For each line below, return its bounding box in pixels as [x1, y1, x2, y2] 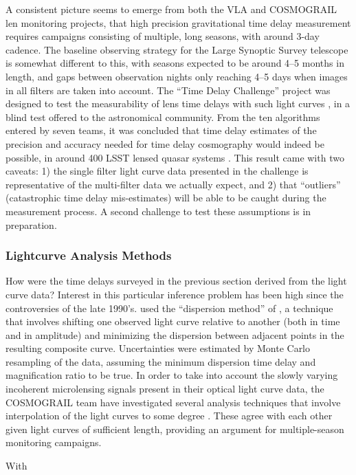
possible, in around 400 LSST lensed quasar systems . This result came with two [5, 150, 344, 164]
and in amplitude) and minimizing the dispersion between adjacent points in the [5, 327, 344, 342]
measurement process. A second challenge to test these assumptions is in [5, 203, 311, 218]
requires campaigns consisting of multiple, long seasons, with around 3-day [5, 29, 320, 43]
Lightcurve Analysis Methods [5, 247, 172, 264]
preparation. [5, 217, 57, 232]
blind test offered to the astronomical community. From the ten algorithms [5, 109, 320, 124]
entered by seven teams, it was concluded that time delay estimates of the [5, 123, 317, 137]
